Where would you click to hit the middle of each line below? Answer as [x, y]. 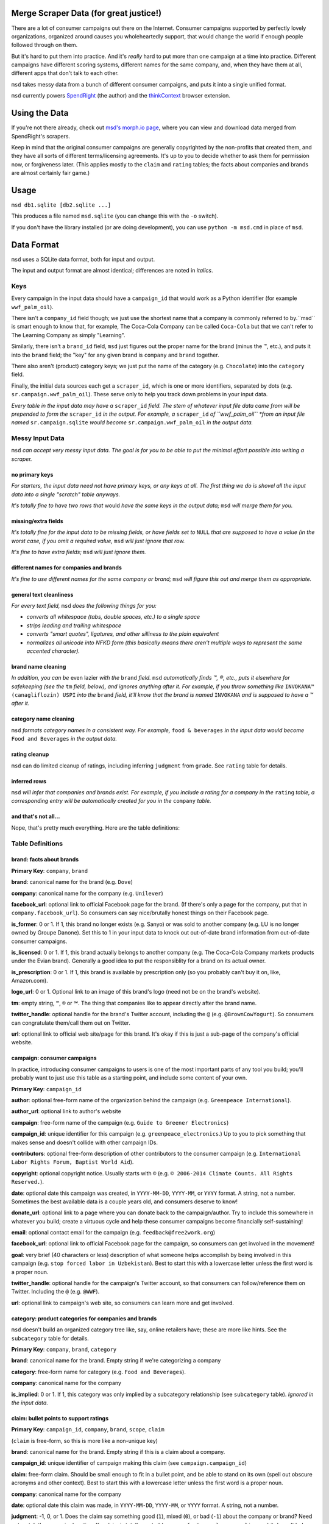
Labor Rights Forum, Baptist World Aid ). [73, 1162]
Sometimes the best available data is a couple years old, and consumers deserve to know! [124, 1202]
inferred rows [29, 781]
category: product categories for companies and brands [84, 1318]
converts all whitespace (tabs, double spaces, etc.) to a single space [113, 617]
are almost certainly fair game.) [51, 173]
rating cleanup [30, 754]
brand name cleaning [39, 666]
